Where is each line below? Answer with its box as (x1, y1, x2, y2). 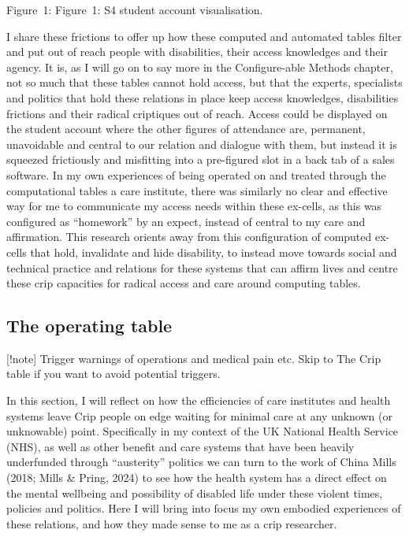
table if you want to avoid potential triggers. (6, 365, 221, 382)
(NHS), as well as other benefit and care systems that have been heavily (6, 438, 355, 454)
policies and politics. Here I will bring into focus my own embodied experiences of (6, 500, 401, 517)
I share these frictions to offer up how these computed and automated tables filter (6, 28, 402, 44)
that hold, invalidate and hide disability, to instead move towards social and (30, 243, 397, 260)
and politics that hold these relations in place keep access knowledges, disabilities (6, 89, 399, 106)
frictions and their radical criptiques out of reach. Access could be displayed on (6, 105, 388, 121)
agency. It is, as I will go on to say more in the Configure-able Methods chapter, (6, 58, 393, 75)
